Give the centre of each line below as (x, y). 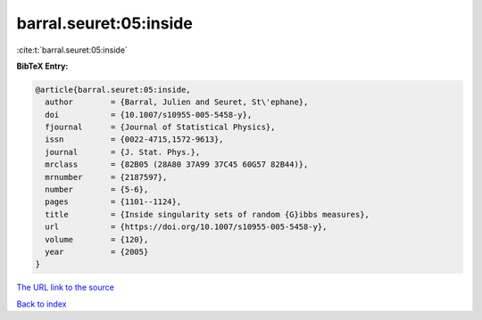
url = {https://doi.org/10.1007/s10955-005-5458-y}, (186, 227)
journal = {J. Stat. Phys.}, (123, 152)
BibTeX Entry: (42, 66)
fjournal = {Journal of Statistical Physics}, (160, 127)
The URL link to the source (66, 287)
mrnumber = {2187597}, (106, 177)
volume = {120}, (97, 239)
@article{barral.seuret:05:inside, (113, 90)
